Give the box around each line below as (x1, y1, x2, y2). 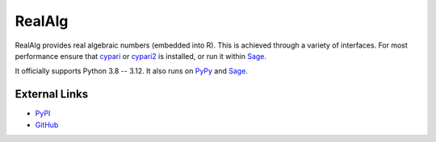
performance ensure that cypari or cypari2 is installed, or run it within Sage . (15, 51, 266, 61)
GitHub (35, 119, 59, 129)
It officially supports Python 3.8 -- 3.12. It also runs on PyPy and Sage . (15, 66, 248, 76)
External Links (15, 87, 89, 101)
